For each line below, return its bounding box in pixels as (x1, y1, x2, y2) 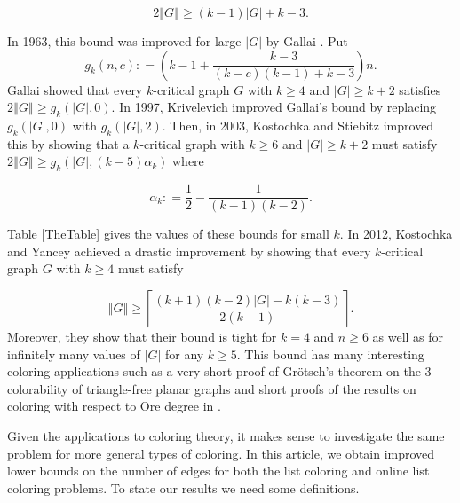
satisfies (399, 80, 441, 98)
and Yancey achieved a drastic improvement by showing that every (7, 241, 371, 260)
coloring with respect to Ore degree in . (7, 397, 221, 415)
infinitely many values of (7, 344, 140, 363)
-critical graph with (139, 134, 245, 153)
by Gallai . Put (266, 32, 348, 50)
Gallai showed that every (7, 80, 143, 98)
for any (164, 344, 204, 363)
